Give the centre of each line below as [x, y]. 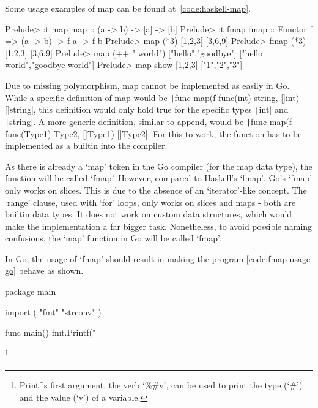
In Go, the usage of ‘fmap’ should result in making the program [124, 258]
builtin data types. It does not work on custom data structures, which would [149, 214]
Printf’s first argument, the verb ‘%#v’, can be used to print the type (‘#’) [161, 385]
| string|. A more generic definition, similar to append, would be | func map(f [148, 121]
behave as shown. [51, 270]
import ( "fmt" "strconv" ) [53, 312]
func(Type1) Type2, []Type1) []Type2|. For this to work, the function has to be [153, 133]
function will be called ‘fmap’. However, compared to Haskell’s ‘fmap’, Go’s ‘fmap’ [159, 178]
